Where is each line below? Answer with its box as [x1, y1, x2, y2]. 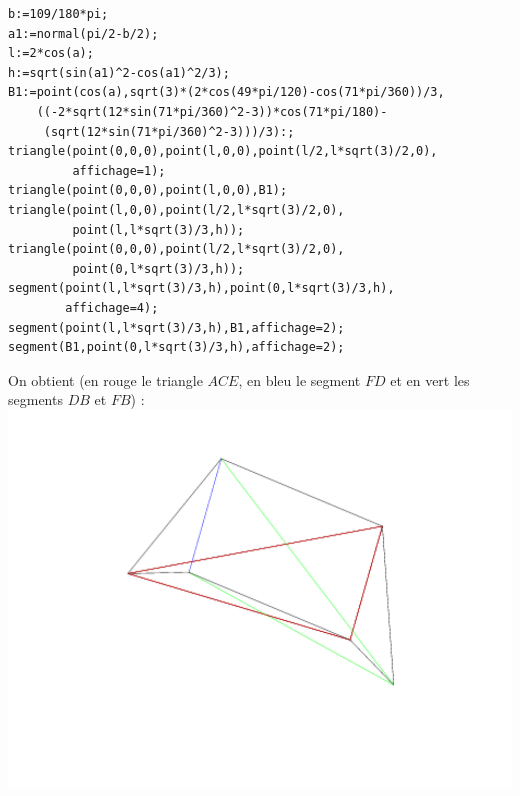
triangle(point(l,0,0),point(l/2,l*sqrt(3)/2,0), [8, 202, 345, 217]
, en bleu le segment [238, 369, 361, 390]
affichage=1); [72, 163, 166, 178]
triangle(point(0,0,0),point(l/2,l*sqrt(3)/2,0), [8, 242, 345, 257]
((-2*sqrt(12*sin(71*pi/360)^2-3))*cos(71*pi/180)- [36, 104, 388, 119]
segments [8, 389, 63, 410]
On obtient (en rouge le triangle [8, 369, 203, 390]
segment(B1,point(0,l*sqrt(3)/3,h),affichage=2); [8, 340, 345, 355]
